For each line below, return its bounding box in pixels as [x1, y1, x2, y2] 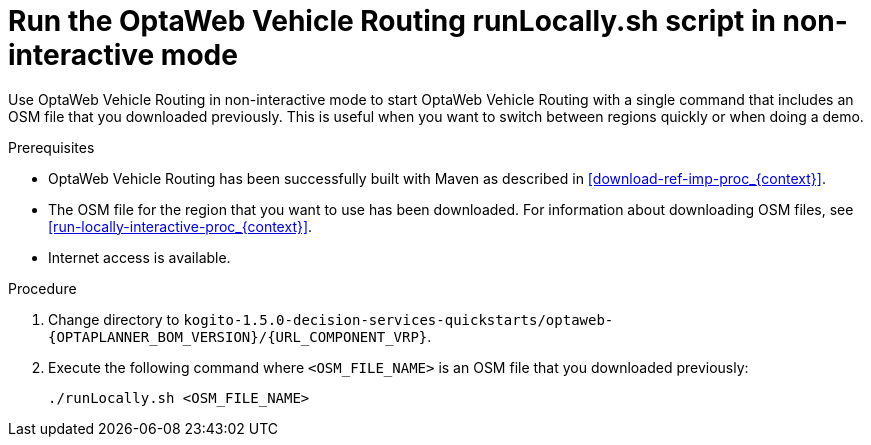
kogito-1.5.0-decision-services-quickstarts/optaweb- [183, 311, 614, 328]
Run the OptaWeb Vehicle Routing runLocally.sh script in [8, 4, 776, 38]
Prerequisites [8, 138, 95, 156]
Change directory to [48, 310, 180, 328]
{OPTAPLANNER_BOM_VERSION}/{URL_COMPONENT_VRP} [48, 328, 428, 345]
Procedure [8, 279, 77, 297]
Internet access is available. [48, 248, 231, 266]
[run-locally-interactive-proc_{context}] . [48, 217, 313, 235]
